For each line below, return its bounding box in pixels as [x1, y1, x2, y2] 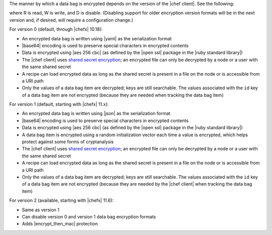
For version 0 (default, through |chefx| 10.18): [9, 26, 103, 32]
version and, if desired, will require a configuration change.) [9, 17, 133, 23]
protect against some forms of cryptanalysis [22, 139, 114, 145]
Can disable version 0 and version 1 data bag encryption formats [22, 213, 156, 219]
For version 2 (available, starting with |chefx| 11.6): [9, 197, 114, 204]
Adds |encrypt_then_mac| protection [22, 221, 98, 227]
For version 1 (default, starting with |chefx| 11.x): [9, 101, 109, 107]
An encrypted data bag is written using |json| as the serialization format [22, 110, 171, 116]
